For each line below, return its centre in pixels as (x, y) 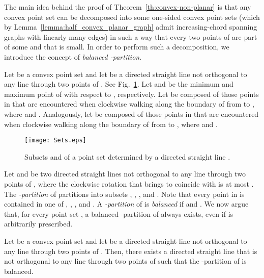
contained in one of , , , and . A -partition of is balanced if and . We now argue (126, 204)
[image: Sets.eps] (55, 141)
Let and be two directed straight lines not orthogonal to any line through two (125, 174)
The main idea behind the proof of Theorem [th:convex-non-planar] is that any (128, 7)
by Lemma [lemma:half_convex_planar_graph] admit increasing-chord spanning (131, 27)
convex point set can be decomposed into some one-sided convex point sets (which (132, 17)
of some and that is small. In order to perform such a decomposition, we (117, 47)
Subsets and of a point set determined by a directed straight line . (127, 156)
